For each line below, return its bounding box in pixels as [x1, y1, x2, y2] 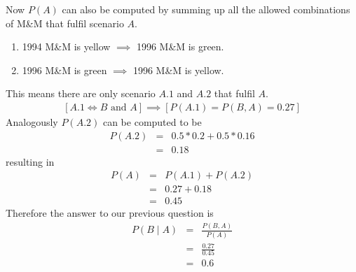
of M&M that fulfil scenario [6, 15, 124, 30]
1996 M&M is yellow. [132, 62, 224, 77]
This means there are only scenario [6, 86, 156, 101]
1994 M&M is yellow [22, 39, 111, 54]
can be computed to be [102, 115, 202, 129]
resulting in [6, 154, 55, 169]
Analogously [6, 115, 58, 129]
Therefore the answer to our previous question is [6, 206, 214, 220]
